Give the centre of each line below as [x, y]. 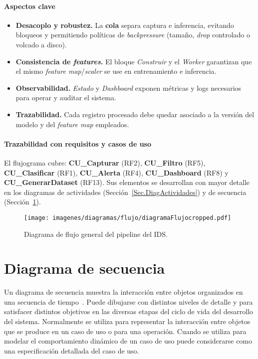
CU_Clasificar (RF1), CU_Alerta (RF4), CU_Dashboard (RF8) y [116, 172]
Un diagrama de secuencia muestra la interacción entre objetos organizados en [124, 292]
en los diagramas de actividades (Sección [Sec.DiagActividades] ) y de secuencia [125, 192]
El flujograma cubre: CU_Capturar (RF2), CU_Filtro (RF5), [105, 162]
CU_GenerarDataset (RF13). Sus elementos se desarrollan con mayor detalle [127, 182]
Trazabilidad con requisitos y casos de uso [78, 143]
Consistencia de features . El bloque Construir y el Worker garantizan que [134, 61]
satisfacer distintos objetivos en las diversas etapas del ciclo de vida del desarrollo [129, 311]
